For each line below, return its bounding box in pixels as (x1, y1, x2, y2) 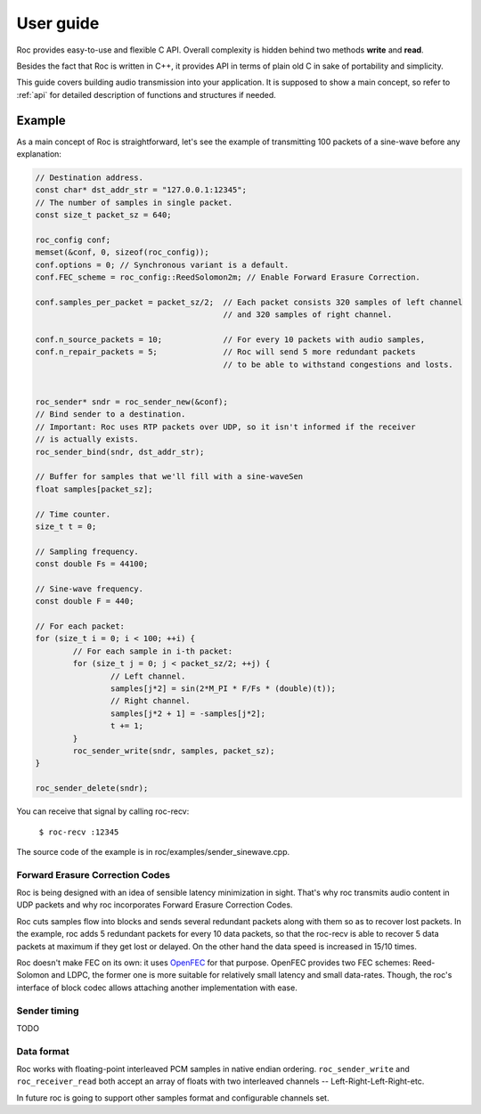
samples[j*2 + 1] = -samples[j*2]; (110, 708, 266, 719)
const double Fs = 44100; (35, 559, 149, 569)
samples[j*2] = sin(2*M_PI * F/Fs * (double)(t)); (110, 684, 337, 694)
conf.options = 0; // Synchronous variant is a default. (35, 259, 289, 270)
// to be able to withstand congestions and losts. (223, 359, 453, 370)
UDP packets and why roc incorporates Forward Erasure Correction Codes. (16, 899, 293, 910)
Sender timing (16, 1004, 79, 1017)
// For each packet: (35, 622, 125, 631)
